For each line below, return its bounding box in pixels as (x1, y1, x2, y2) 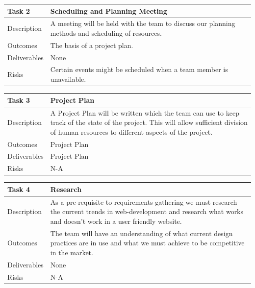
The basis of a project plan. (50, 40, 133, 50)
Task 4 (7, 184, 30, 194)
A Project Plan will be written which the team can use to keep (50, 107, 239, 118)
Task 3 (7, 95, 30, 105)
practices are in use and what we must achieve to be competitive (50, 238, 245, 248)
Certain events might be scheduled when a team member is (50, 64, 228, 74)
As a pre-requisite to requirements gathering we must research (50, 196, 237, 207)
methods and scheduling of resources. (50, 27, 162, 38)
